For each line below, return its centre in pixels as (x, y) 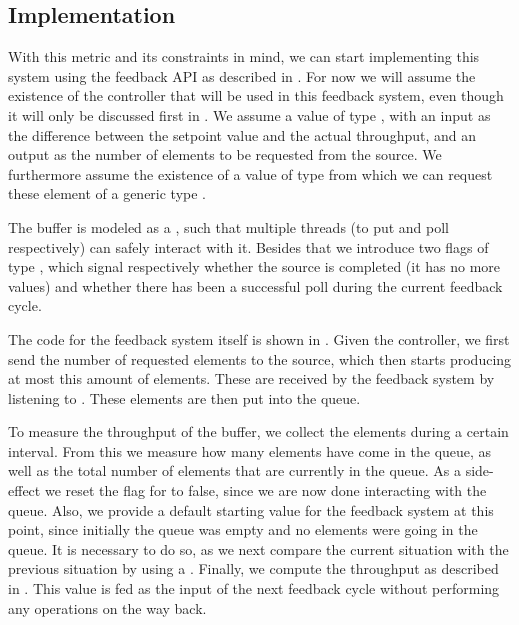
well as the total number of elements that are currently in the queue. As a (235, 470)
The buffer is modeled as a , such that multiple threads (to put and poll (228, 226)
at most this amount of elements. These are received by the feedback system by (251, 378)
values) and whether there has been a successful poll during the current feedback (255, 285)
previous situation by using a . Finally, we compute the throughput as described (253, 568)
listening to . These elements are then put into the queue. (184, 397)
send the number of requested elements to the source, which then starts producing (260, 358)
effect (24, 490)
